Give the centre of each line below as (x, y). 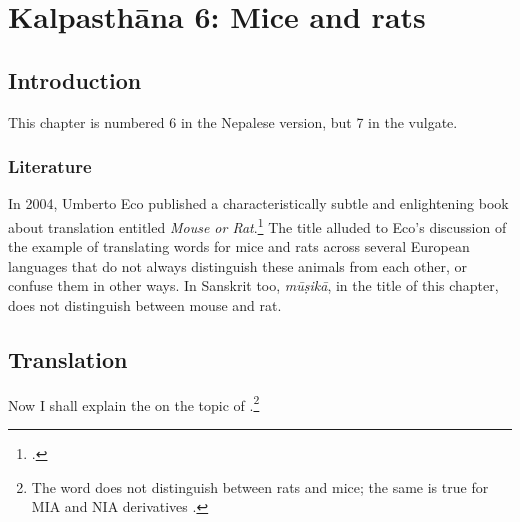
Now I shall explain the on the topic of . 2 (134, 403)
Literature (50, 166)
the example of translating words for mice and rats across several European (239, 246)
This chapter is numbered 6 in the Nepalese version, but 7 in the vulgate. (233, 121)
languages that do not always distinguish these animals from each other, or (238, 265)
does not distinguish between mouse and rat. (145, 305)
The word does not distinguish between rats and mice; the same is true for (260, 486)
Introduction (75, 79)
